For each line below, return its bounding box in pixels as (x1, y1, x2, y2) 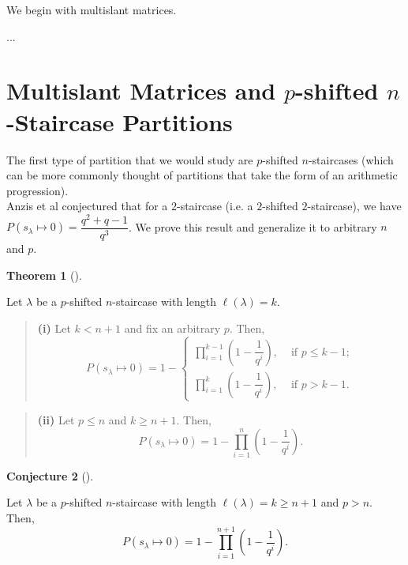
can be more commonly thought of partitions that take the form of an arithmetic (6, 167, 398, 183)
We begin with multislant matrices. (6, 2, 177, 17)
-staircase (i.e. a (176, 198, 253, 214)
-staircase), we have (307, 198, 402, 214)
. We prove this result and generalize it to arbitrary (129, 218, 377, 235)
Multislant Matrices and (6, 74, 276, 107)
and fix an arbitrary (124, 319, 221, 336)
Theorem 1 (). (6, 266, 82, 283)
